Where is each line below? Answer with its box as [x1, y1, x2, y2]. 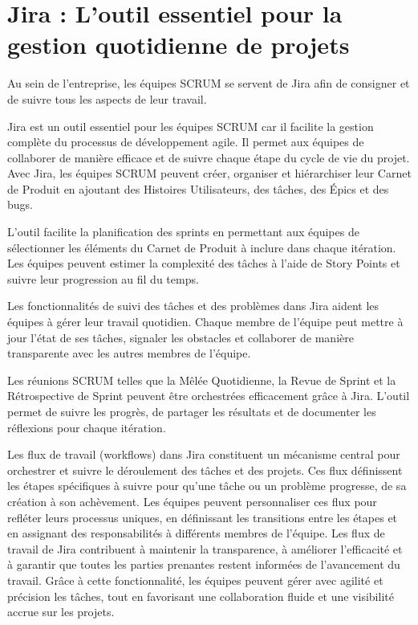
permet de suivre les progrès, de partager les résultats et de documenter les [7, 403, 376, 419]
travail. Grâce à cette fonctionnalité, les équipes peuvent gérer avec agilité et [7, 571, 384, 588]
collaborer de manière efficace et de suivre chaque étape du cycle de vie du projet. [7, 149, 410, 165]
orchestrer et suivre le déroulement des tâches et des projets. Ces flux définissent [7, 461, 403, 478]
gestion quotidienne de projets [7, 28, 350, 61]
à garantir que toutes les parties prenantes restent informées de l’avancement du [7, 556, 400, 573]
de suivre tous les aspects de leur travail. [7, 90, 207, 107]
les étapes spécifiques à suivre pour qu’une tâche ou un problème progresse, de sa [7, 477, 407, 494]
